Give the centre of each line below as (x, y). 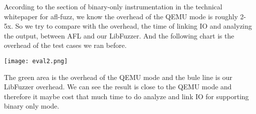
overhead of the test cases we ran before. (65, 45)
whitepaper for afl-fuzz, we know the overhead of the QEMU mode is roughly (121, 16)
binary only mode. (32, 106)
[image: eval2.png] (36, 61)
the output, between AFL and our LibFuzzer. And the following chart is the (119, 35)
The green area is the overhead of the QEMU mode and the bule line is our (118, 77)
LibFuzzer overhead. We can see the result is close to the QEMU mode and (118, 87)
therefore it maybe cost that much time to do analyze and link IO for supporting (127, 96)
